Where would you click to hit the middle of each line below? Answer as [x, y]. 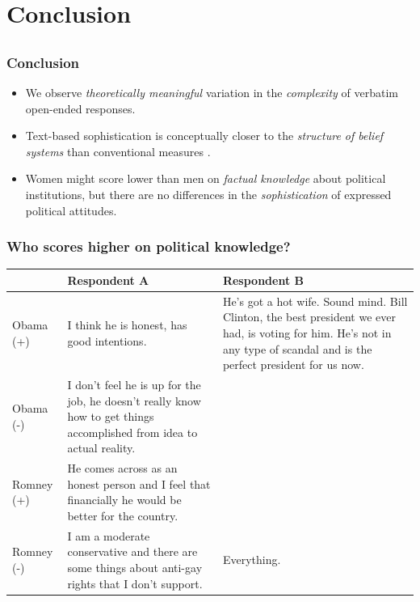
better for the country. [123, 515]
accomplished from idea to [132, 432]
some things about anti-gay [135, 568]
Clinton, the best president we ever [309, 317]
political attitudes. [71, 210]
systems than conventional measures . [118, 151]
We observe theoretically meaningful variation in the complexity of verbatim [212, 93]
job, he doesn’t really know [134, 400]
